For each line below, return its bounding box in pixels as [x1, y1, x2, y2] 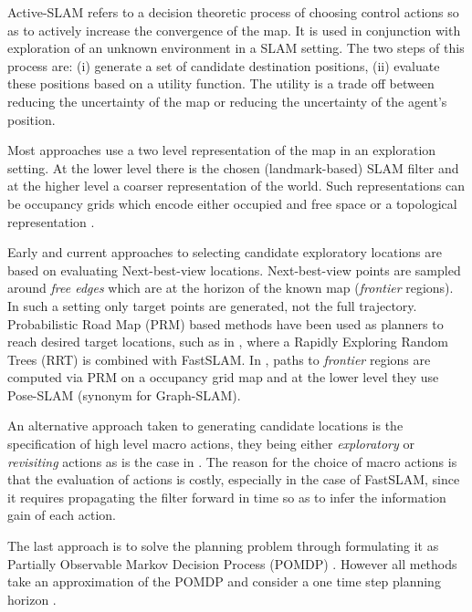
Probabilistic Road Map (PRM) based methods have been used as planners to [7, 314, 444, 333]
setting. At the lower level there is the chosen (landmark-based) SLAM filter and [7, 158, 459, 177]
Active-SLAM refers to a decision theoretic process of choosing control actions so [7, 3, 459, 21]
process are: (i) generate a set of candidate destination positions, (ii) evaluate [7, 56, 440, 75]
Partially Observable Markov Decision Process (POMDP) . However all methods [7, 554, 457, 573]
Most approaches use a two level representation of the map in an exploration [7, 140, 436, 160]
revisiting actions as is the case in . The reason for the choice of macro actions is [7, 451, 457, 471]
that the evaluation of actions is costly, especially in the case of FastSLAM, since [7, 470, 460, 489]
